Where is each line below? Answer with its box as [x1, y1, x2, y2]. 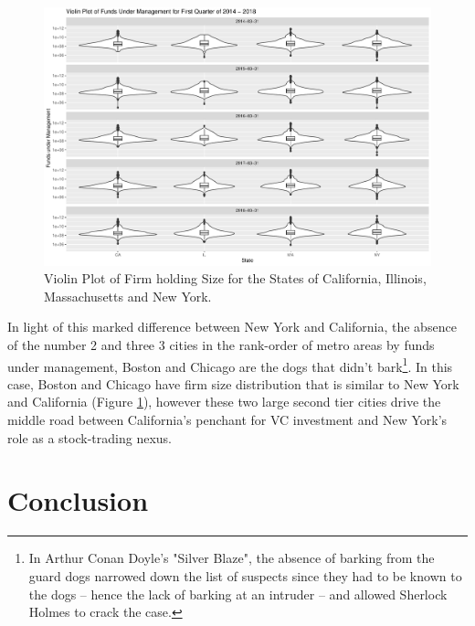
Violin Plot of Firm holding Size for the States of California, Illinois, [44, 269, 427, 288]
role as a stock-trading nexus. [7, 428, 172, 447]
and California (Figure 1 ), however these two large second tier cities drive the [7, 392, 441, 411]
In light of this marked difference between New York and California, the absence [7, 317, 457, 336]
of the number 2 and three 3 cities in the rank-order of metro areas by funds [7, 335, 435, 355]
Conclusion [7, 482, 149, 519]
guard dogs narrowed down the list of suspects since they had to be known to [28, 566, 462, 585]
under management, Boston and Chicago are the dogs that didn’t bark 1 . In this [7, 354, 453, 376]
